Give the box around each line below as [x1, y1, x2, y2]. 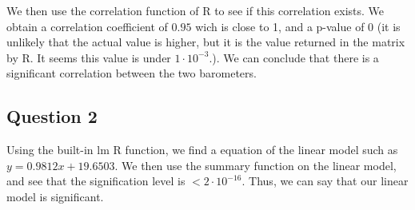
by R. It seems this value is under [6, 49, 171, 65]
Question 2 [6, 104, 98, 129]
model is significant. [6, 188, 104, 204]
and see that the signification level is [6, 172, 186, 189]
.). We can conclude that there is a [209, 49, 379, 65]
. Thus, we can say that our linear [241, 172, 409, 189]
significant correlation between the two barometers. [6, 65, 257, 81]
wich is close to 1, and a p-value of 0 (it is [195, 18, 401, 34]
